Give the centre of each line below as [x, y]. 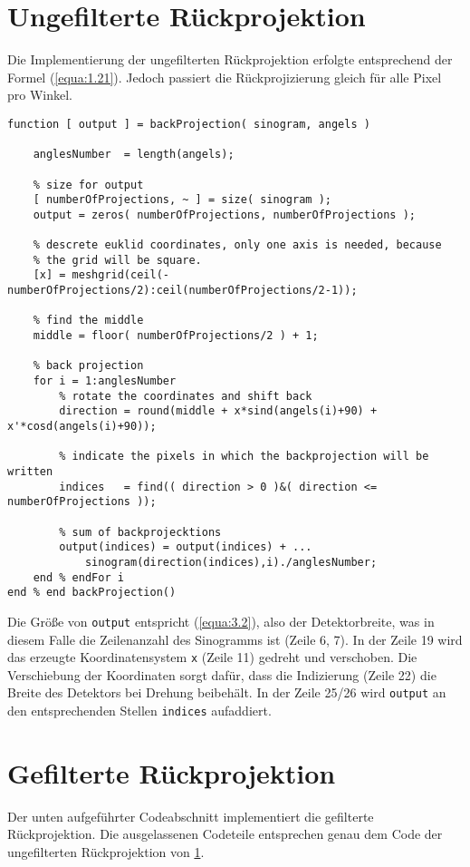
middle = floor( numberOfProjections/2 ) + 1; [176, 336]
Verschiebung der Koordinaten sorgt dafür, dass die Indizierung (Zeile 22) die [222, 674]
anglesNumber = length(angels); [134, 155]
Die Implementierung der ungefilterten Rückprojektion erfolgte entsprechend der [230, 59]
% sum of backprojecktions [140, 532]
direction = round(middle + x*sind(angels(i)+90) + [218, 411]
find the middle [95, 321]
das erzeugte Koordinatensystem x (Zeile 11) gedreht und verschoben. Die [212, 657]
